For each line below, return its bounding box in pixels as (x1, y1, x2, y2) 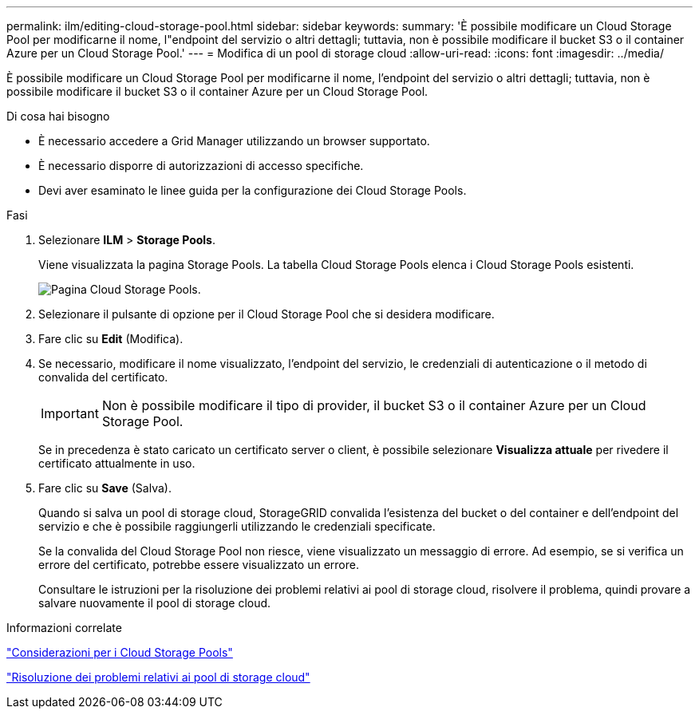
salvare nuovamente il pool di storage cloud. (38, 596, 271, 610)
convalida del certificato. (38, 370, 168, 384)
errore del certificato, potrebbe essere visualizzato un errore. (38, 558, 359, 571)
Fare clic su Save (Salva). (38, 481, 172, 495)
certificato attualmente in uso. (38, 456, 195, 470)
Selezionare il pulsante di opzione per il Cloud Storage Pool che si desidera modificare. (38, 307, 495, 321)
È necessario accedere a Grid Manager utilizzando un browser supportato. (38, 134, 430, 148)
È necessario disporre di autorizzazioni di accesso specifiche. (38, 159, 364, 172)
